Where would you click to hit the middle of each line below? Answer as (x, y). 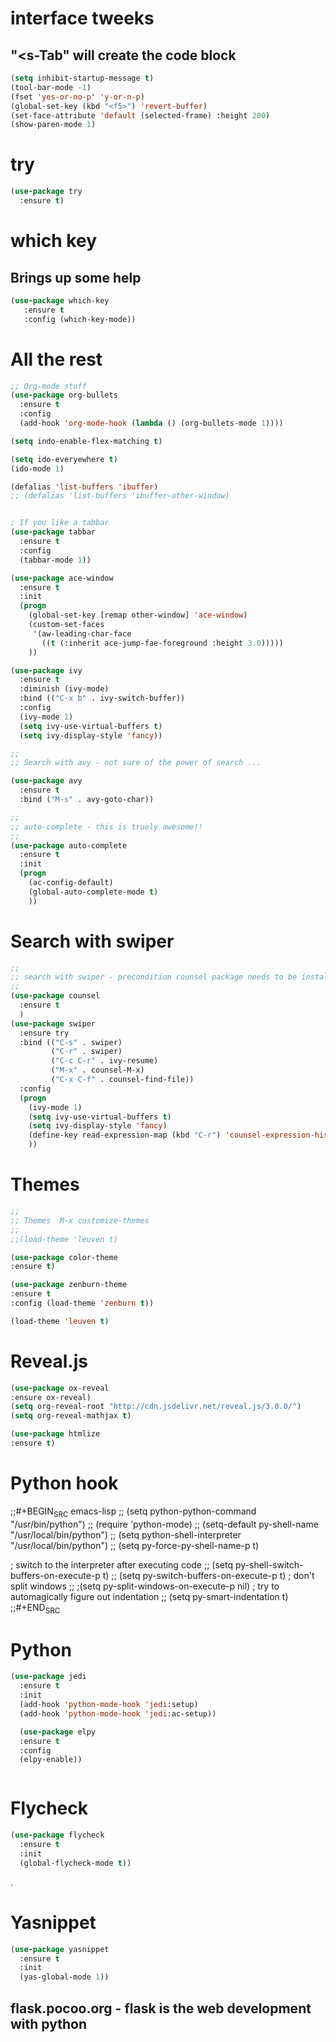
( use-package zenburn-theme (69, 1285)
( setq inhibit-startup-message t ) (82, 78)
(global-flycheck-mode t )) (75, 1863)
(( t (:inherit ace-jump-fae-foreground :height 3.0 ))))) (162, 643)
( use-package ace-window (62, 578)
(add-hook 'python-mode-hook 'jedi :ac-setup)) (118, 1713)
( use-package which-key (60, 300)
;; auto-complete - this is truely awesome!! (106, 827)
